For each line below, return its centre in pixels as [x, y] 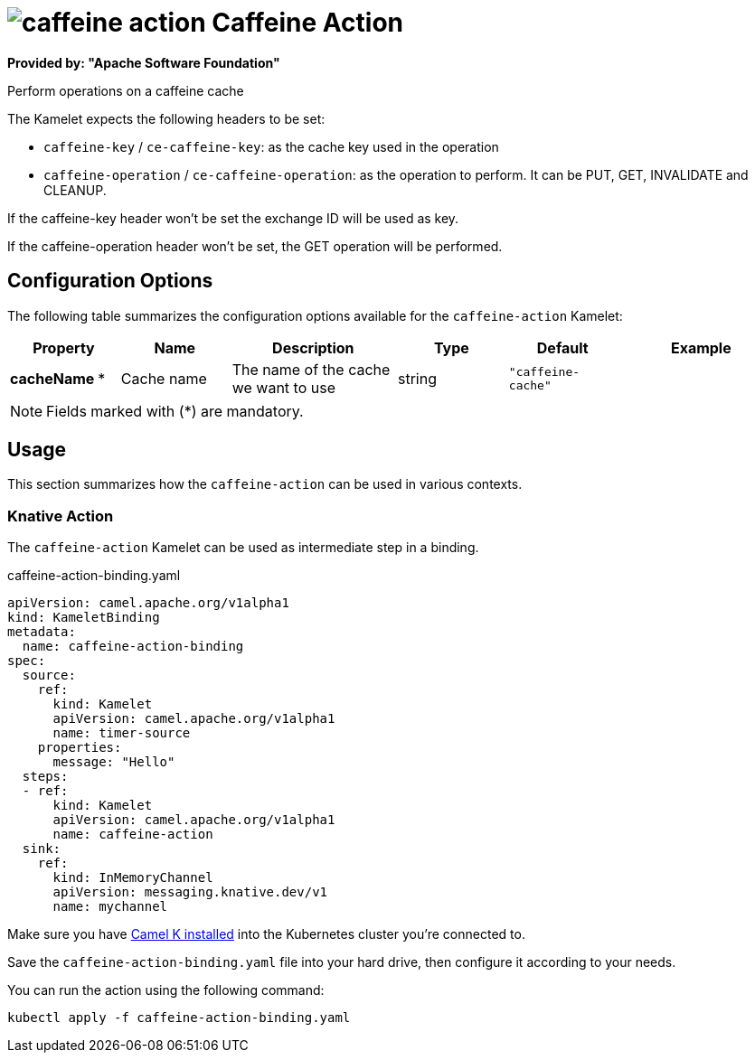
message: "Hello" [114, 762]
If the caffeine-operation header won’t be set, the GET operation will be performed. [255, 246]
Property [64, 347]
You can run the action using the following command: [166, 990]
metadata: [42, 632]
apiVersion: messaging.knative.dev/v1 [190, 892]
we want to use [283, 387]
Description [313, 347]
